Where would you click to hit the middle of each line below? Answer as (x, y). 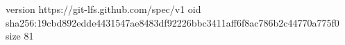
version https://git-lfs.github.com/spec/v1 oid (103, 9)
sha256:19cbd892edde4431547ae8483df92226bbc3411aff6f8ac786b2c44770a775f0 (172, 22)
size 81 (20, 36)
